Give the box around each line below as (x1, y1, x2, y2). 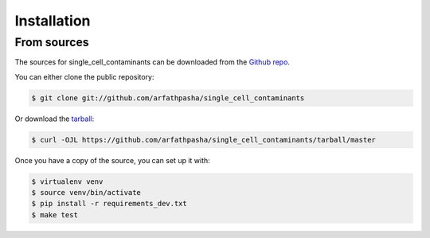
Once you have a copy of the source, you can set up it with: (14, 155, 210, 165)
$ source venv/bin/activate (31, 188, 141, 197)
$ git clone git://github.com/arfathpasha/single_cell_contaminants (31, 93, 305, 103)
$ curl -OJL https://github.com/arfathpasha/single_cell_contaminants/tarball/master (31, 135, 376, 144)
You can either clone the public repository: (14, 72, 154, 81)
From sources (14, 35, 89, 49)
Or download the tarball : (14, 114, 95, 123)
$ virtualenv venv (31, 177, 104, 186)
